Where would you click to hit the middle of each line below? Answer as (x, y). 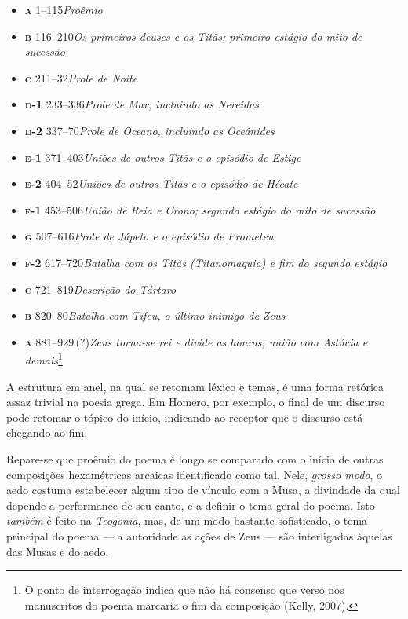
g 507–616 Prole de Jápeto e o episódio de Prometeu (149, 236)
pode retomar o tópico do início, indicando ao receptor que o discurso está (185, 417)
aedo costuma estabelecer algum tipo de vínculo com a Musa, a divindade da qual (203, 490)
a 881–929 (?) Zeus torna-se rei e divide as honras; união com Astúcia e (196, 341)
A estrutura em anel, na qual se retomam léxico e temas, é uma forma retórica (195, 386)
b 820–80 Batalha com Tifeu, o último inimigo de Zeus (155, 315)
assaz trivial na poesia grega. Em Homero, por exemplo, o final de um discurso (196, 402)
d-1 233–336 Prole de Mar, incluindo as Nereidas (142, 104)
